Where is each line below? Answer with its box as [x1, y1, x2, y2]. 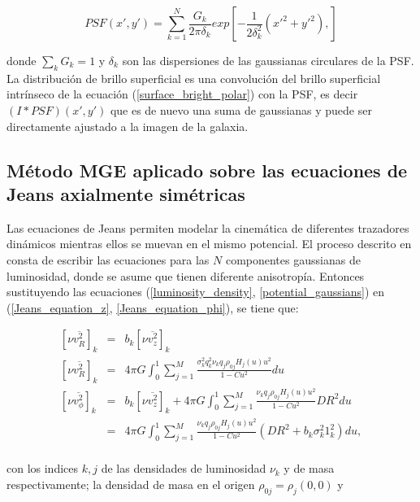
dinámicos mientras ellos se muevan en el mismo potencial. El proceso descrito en [6, 235, 412, 252]
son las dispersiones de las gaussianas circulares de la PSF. [122, 52, 414, 68]
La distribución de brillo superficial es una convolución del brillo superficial [6, 69, 381, 86]
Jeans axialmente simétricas [6, 181, 245, 206]
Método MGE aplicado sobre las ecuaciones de [6, 157, 408, 182]
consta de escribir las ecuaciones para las [6, 251, 210, 268]
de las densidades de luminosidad [101, 460, 266, 477]
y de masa [284, 460, 335, 477]
